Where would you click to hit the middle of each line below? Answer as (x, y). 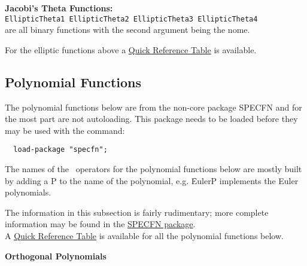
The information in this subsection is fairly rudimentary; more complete (137, 212)
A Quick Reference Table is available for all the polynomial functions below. (144, 236)
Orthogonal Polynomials (56, 256)
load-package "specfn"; (60, 150)
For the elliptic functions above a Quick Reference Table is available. (131, 49)
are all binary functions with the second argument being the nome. (127, 30)
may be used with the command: (65, 130)
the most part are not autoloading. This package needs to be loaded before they (151, 119)
